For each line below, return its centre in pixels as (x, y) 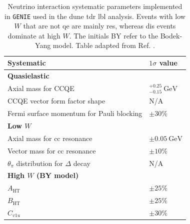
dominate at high (34, 35)
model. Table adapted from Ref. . (104, 45)
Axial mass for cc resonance (50, 138)
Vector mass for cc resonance (52, 150)
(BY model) (58, 175)
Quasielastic (28, 75)
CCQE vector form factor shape (56, 101)
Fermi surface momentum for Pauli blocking (75, 113)
